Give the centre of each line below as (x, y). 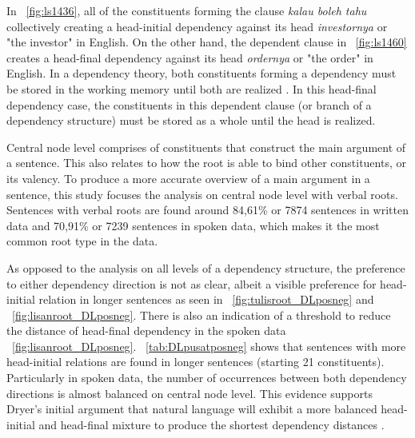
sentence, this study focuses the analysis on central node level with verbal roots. (202, 194)
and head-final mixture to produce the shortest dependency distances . (211, 424)
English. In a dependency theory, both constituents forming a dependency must (202, 73)
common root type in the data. (82, 241)
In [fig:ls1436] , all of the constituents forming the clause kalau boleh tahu (187, 10)
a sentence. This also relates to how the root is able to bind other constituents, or (206, 163)
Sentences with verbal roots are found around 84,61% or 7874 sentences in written (207, 210)
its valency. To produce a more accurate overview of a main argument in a (188, 178)
